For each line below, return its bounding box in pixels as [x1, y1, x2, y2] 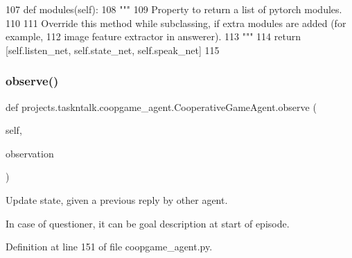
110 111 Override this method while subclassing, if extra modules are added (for [6, 15, 346, 30]
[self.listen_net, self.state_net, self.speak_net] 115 [6, 42, 220, 57]
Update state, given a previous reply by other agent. [6, 192, 228, 207]
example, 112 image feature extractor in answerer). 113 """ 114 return [6, 29, 301, 44]
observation [6, 146, 54, 160]
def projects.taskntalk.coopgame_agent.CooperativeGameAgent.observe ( [6, 99, 317, 114]
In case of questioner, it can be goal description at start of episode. [6, 216, 290, 230]
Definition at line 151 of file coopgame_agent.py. [6, 239, 213, 254]
